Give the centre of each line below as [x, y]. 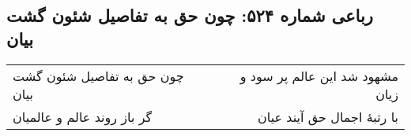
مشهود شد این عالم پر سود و [319, 75]
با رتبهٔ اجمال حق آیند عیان [328, 116]
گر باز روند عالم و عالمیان [83, 116]
